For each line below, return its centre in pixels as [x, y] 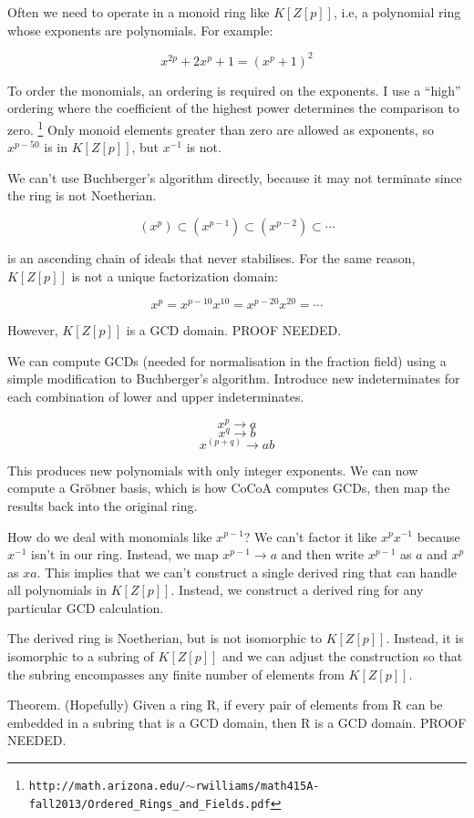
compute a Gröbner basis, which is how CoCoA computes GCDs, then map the [229, 488]
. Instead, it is [425, 638]
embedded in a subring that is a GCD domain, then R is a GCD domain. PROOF [237, 722]
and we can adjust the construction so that [343, 656]
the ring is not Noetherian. [82, 195]
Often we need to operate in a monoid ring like [139, 12]
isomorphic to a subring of [81, 656]
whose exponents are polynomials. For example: [140, 30]
